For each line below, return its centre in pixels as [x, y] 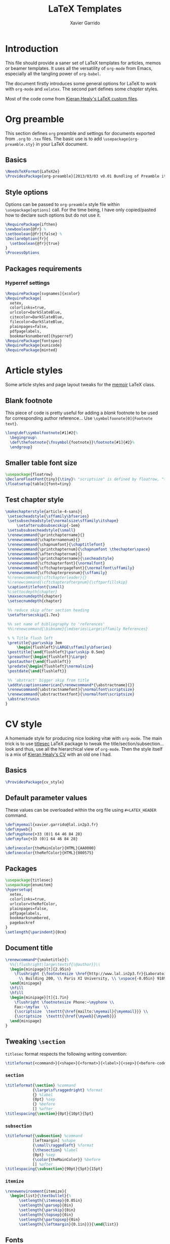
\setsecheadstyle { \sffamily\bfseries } [48, 516]
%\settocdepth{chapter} [32, 592]
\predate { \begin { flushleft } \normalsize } [51, 666]
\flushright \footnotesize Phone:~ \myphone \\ [64, 1002]
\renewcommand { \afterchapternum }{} [45, 554]
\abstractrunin [23, 699]
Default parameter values [46, 798]
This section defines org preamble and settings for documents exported [80, 133]
